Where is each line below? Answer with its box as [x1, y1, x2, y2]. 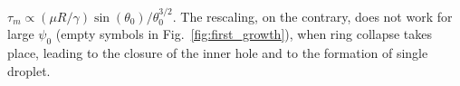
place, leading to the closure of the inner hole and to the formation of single [7, 43, 428, 62]
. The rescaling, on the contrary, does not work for [172, 6, 453, 25]
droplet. [7, 61, 51, 80]
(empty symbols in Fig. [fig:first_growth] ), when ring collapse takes [55, 24, 433, 43]
